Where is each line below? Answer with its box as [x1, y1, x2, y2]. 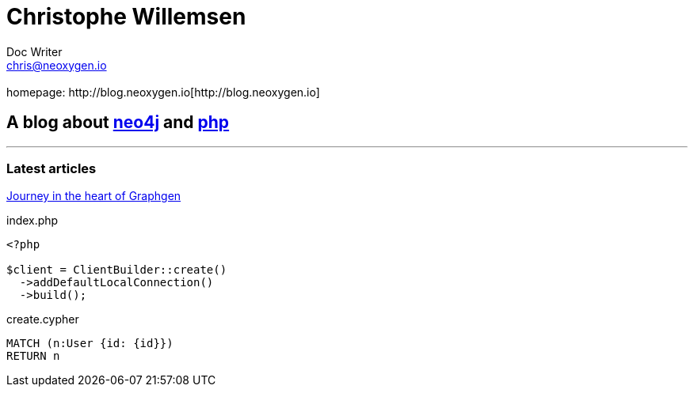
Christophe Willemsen [6, 3, 246, 30]
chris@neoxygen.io [6, 58, 107, 72]
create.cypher [6, 312, 79, 327]
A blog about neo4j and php [6, 112, 230, 133]
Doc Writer [6, 44, 63, 59]
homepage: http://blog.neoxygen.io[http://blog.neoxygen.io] [6, 85, 320, 99]
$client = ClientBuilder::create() [6, 263, 227, 277]
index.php [6, 214, 59, 228]
